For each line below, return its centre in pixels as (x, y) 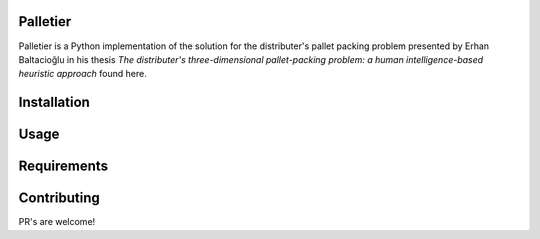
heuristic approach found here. (82, 74)
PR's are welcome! (57, 222)
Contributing (59, 198)
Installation (54, 102)
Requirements (63, 166)
